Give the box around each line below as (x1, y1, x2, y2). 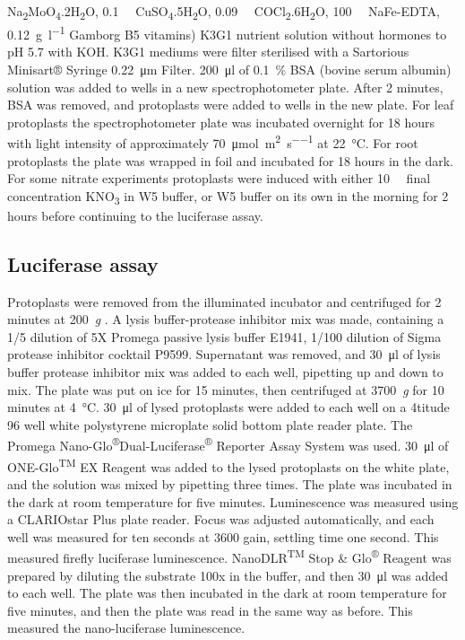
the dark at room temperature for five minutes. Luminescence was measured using (7, 492, 459, 511)
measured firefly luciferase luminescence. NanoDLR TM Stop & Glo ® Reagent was (7, 546, 452, 566)
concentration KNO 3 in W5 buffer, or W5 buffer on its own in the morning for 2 (7, 186, 449, 207)
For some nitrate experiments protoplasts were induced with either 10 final (7, 169, 431, 188)
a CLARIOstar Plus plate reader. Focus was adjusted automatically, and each (7, 510, 435, 529)
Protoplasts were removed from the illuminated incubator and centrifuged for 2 (7, 292, 442, 311)
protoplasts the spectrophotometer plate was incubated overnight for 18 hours (7, 112, 435, 131)
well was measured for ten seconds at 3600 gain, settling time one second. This (7, 527, 439, 546)
